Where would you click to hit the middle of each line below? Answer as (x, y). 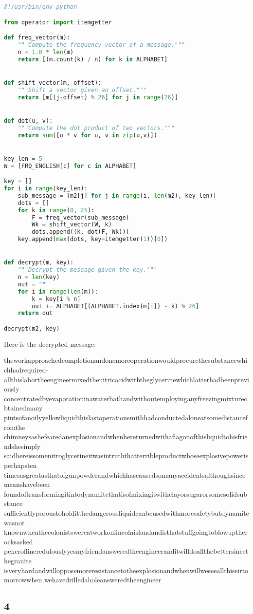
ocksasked (18, 541)
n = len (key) (39, 277)
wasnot (14, 522)
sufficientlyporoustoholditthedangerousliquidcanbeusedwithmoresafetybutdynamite (126, 512)
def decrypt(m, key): (39, 263)
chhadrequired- (26, 370)
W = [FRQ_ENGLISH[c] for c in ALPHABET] (70, 166)
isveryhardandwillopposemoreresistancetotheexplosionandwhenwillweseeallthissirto (126, 570)
